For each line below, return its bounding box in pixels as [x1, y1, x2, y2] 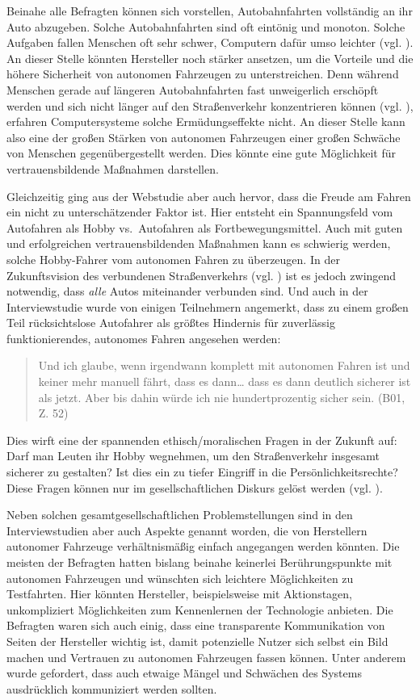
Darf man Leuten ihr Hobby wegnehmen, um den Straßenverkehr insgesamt [6, 447, 380, 464]
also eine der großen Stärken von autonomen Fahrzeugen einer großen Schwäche [6, 128, 401, 145]
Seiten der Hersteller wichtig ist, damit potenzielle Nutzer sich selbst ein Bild [6, 632, 388, 649]
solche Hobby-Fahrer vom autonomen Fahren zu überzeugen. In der [6, 250, 340, 267]
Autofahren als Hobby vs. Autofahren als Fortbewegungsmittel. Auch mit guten [6, 219, 403, 236]
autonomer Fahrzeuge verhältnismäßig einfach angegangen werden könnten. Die [6, 538, 400, 555]
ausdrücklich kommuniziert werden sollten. [6, 680, 217, 697]
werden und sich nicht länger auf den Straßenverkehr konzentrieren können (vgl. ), [6, 97, 414, 114]
